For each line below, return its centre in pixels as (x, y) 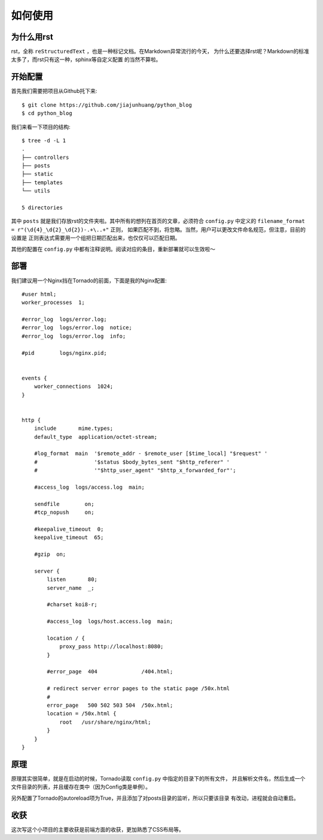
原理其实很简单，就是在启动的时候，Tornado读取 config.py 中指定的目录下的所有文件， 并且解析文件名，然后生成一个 (158, 778)
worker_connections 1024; (74, 386)
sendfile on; (64, 504)
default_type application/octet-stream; (96, 437)
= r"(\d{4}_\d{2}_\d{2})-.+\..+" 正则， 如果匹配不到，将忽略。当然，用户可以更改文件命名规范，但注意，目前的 (159, 229)
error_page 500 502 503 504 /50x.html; (110, 705)
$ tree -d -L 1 (44, 140)
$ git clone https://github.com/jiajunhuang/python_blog (107, 105)
